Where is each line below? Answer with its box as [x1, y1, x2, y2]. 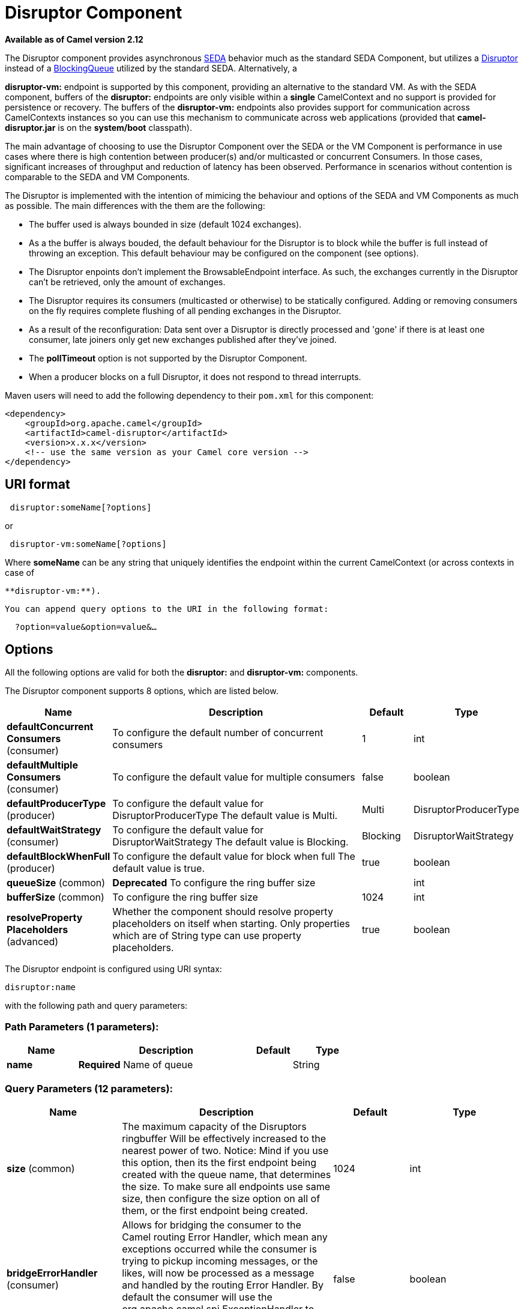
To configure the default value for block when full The [112, 850, 355, 863]
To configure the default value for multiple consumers [112, 771, 355, 784]
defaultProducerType [7, 797, 106, 810]
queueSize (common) [7, 877, 106, 889]
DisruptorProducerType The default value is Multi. [112, 809, 338, 822]
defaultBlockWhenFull [7, 850, 110, 863]
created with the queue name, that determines [122, 1168, 331, 1181]
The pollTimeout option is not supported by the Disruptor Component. [29, 352, 307, 363]
